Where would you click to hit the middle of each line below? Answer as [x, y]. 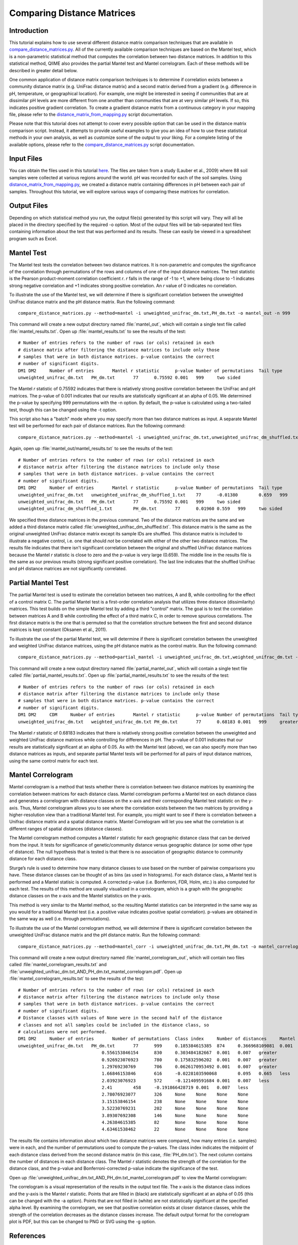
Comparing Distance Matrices [73, 13]
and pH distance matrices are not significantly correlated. [68, 569]
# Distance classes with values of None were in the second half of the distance [120, 1018]
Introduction [29, 31]
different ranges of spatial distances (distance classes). [66, 829]
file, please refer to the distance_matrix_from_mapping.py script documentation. [91, 114]
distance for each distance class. [43, 859]
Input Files [26, 159]
